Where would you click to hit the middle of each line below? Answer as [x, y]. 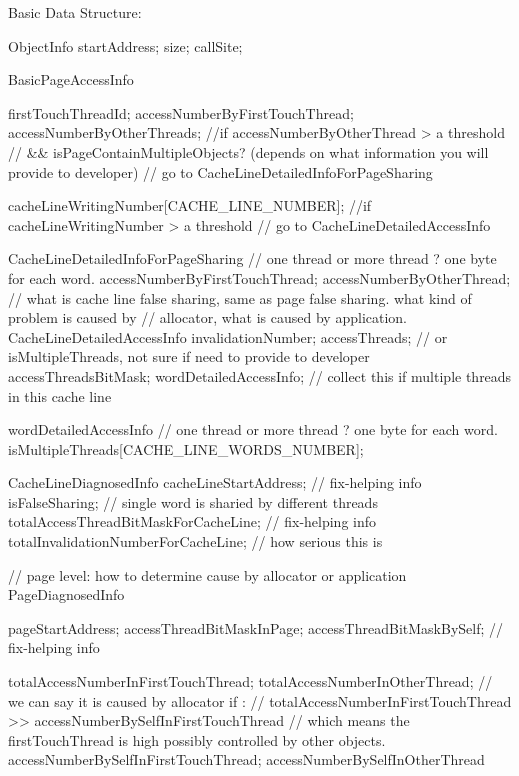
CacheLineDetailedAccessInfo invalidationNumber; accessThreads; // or [228, 336]
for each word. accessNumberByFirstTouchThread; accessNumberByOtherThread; [259, 277]
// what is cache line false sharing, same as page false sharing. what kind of [240, 297]
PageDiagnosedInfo [66, 594]
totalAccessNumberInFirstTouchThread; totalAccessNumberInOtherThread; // [250, 681]
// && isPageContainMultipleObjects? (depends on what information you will [248, 151]
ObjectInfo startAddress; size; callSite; [125, 45]
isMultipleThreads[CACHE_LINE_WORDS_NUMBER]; [186, 448]
